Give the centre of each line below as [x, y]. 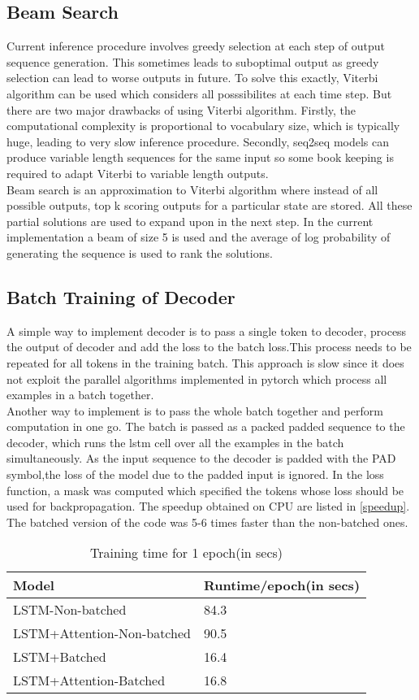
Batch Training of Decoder [121, 296]
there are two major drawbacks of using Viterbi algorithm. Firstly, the [181, 109]
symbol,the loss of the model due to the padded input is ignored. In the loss [195, 474]
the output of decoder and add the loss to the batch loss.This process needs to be [209, 347]
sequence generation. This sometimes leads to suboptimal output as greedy [193, 61]
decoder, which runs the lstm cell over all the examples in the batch [175, 442]
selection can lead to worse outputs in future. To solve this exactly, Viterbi [192, 78]
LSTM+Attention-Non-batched [102, 633]
